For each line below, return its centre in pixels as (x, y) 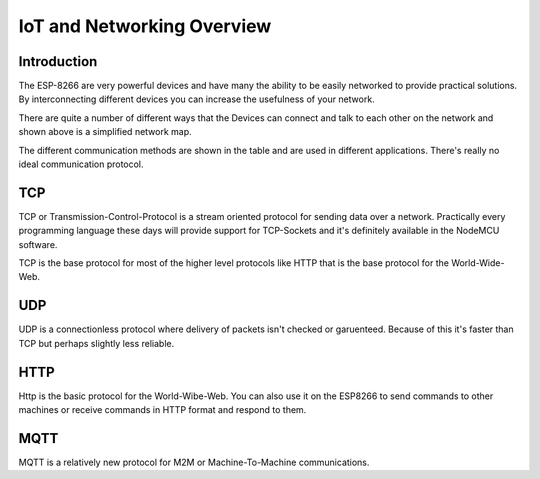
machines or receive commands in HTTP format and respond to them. (162, 410)
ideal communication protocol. (81, 164)
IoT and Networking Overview (145, 26)
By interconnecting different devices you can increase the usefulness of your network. (196, 99)
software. (38, 244)
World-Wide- (478, 263)
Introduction (58, 61)
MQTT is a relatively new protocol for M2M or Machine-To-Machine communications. (194, 462)
